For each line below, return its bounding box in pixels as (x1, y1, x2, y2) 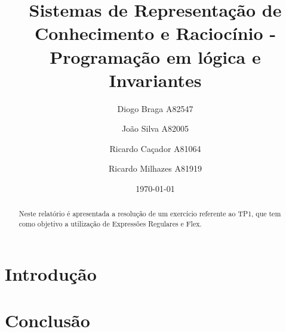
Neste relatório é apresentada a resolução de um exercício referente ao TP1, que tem (19, 209, 281, 219)
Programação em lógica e (50, 44, 261, 69)
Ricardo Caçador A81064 (109, 142, 201, 154)
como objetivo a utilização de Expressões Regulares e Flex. (19, 219, 202, 229)
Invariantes (109, 67, 202, 92)
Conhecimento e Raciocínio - (34, 21, 276, 45)
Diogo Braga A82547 (117, 102, 193, 114)
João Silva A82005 (121, 122, 189, 135)
